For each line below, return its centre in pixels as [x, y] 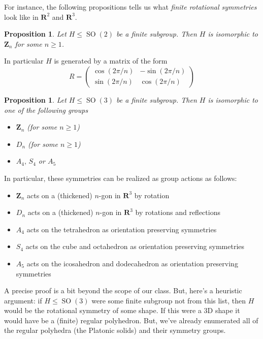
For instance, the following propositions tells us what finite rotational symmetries [130, 7]
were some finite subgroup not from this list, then [169, 300]
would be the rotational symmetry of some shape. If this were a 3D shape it [122, 310]
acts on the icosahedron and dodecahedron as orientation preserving [132, 263]
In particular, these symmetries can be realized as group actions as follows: [121, 178]
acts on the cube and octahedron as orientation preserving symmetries [135, 246]
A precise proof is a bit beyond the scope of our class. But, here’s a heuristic [123, 290]
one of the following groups [46, 110]
